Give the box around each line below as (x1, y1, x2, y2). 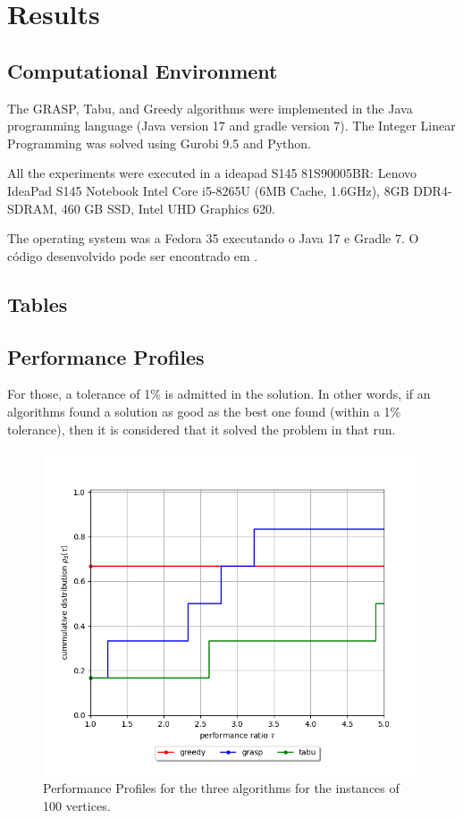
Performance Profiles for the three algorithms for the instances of (43, 779, 400, 797)
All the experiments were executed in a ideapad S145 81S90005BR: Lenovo (7, 164, 417, 182)
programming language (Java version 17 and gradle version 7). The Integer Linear (7, 116, 456, 135)
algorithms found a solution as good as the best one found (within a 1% (7, 401, 401, 420)
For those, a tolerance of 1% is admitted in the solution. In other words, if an (7, 384, 431, 403)
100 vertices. (43, 796, 111, 814)
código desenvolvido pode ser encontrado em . (7, 246, 258, 265)
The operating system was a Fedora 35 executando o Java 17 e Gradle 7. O (7, 229, 419, 248)
